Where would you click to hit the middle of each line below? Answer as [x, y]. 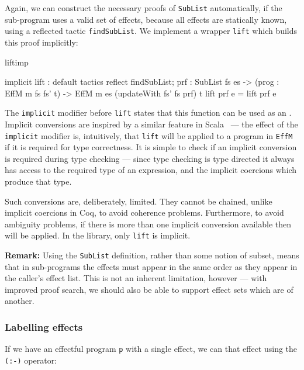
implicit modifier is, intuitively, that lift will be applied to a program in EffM [149, 135]
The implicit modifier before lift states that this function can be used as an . [148, 113]
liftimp [17, 62]
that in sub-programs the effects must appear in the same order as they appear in [151, 266]
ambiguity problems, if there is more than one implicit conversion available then [148, 224]
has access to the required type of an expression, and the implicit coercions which [151, 170]
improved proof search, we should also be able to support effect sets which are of [149, 289]
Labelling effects [44, 326]
